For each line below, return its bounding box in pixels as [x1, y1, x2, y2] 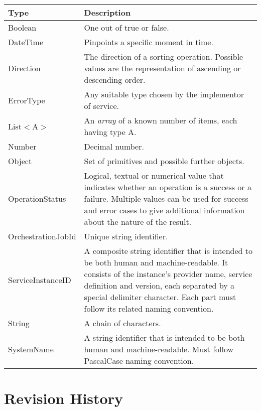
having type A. [84, 126, 137, 138]
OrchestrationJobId [8, 230, 76, 242]
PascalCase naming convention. [84, 355, 194, 366]
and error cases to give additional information [84, 204, 245, 216]
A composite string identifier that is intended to [84, 245, 253, 256]
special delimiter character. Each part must [84, 291, 236, 303]
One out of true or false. [84, 22, 169, 33]
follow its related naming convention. [84, 303, 214, 314]
